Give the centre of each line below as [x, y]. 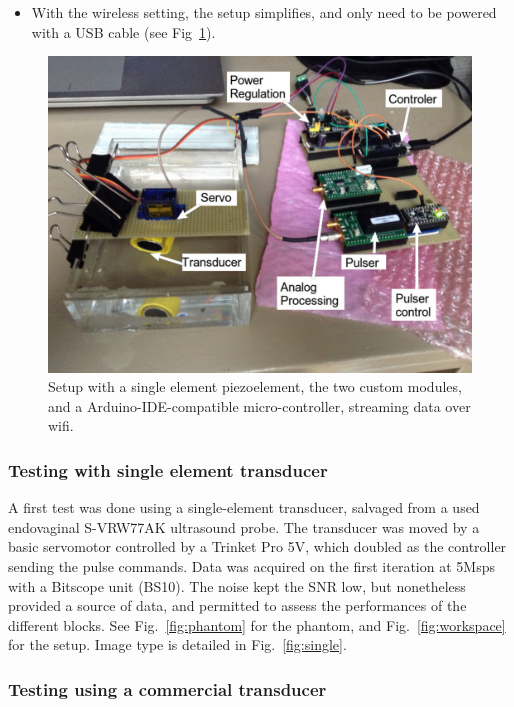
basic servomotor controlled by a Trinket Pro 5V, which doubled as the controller [257, 546]
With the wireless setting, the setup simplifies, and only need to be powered [264, 12]
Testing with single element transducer [168, 469]
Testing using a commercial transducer [167, 688]
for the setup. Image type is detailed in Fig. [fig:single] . [177, 644]
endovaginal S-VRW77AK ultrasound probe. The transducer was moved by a [244, 526]
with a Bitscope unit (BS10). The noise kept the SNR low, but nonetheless [237, 585]
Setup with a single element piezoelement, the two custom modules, [255, 386]
